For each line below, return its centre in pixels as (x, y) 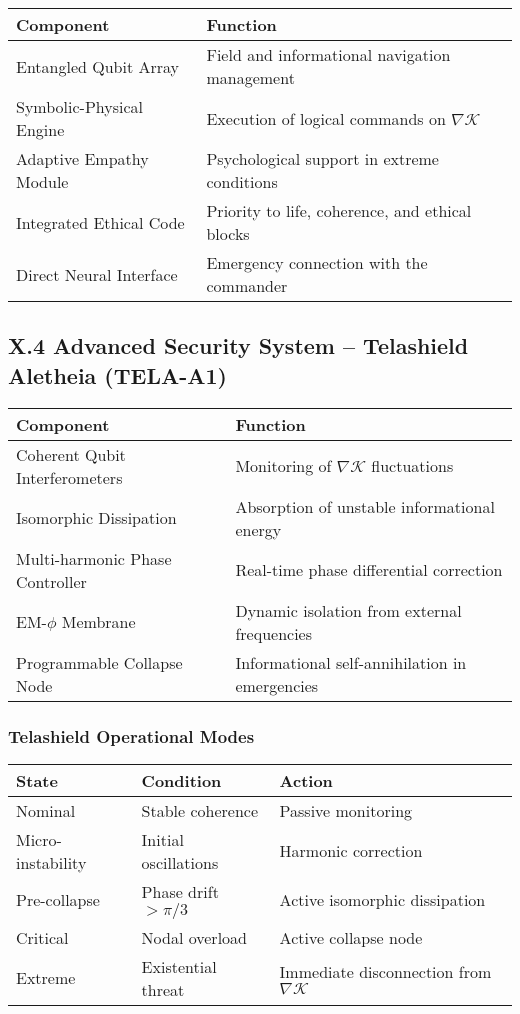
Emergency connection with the (317, 262)
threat (163, 989)
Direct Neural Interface (97, 274)
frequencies (273, 633)
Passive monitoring (346, 810)
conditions (242, 181)
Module (42, 181)
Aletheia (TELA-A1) (117, 374)
